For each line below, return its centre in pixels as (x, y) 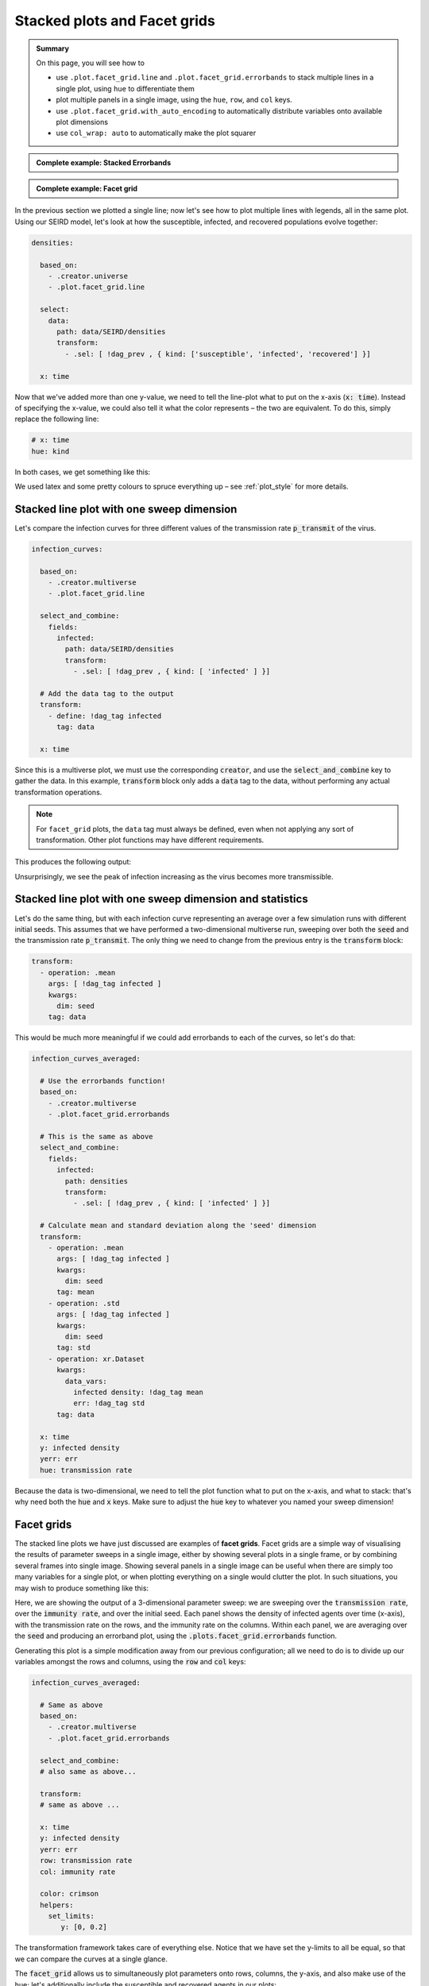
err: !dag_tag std (109, 1403)
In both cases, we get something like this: (83, 472)
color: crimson (70, 1894)
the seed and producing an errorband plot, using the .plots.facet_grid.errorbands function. (176, 1636)
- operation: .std (84, 1303)
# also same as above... (88, 1772)
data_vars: (86, 1381)
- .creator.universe (88, 276)
